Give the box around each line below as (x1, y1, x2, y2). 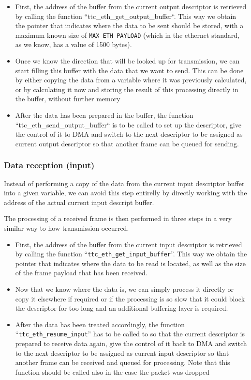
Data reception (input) (4, 159, 95, 171)
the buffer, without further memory (15, 94, 120, 104)
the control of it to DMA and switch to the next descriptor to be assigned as (15, 129, 243, 139)
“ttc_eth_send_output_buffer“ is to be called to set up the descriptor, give (15, 119, 241, 129)
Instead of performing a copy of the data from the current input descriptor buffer (4, 178, 245, 188)
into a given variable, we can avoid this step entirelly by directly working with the (4, 188, 247, 198)
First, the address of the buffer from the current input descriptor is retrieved (15, 239, 242, 249)
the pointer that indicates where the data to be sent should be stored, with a (15, 20, 244, 31)
